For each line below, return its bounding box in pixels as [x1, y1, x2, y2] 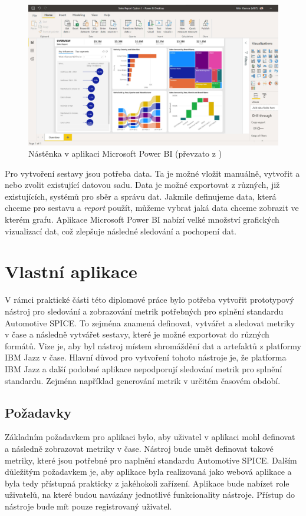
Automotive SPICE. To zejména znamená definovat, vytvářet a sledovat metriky [5, 316, 295, 329]
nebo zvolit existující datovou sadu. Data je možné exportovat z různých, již [5, 178, 280, 191]
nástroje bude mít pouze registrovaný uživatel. [5, 500, 172, 512]
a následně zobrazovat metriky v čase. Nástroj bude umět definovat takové [5, 442, 274, 454]
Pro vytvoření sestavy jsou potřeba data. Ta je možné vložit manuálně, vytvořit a [5, 167, 300, 179]
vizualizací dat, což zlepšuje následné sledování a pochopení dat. [5, 224, 237, 237]
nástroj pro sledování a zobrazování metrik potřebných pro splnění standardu [5, 305, 284, 317]
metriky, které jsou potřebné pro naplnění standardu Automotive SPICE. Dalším [5, 454, 297, 466]
